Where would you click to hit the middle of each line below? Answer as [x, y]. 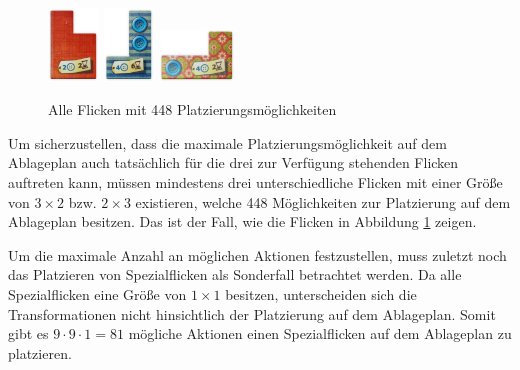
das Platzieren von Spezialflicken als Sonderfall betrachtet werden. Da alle [235, 274]
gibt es [28, 333]
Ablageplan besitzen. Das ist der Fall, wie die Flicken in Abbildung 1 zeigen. [242, 221]
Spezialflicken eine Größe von [97, 294]
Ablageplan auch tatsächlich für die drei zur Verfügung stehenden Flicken [233, 162]
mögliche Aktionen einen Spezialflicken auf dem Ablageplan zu [320, 333]
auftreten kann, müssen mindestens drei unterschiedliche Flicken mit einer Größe [255, 182]
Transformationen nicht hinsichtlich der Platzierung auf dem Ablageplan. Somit [252, 313]
